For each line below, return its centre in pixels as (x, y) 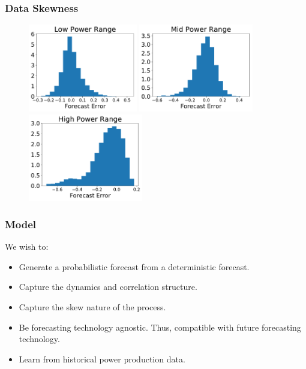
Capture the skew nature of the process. (92, 306)
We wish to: (27, 246)
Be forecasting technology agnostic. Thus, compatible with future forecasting (160, 327)
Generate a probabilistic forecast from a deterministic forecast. (134, 266)
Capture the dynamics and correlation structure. (108, 287)
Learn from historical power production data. (102, 359)
